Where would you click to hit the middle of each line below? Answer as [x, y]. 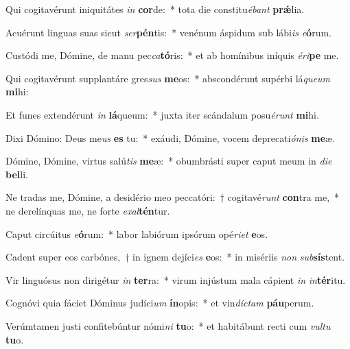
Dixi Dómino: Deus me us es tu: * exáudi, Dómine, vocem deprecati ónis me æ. [171, 137]
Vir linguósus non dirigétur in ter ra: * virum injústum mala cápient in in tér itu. [176, 279]
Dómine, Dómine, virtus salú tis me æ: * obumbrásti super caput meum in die [169, 161]
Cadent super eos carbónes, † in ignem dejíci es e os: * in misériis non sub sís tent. [175, 257]
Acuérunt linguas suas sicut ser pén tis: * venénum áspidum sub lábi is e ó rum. [168, 32]
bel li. [17, 174]
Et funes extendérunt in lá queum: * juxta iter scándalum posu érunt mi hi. [162, 114]
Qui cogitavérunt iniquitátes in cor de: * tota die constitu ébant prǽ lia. [155, 9]
